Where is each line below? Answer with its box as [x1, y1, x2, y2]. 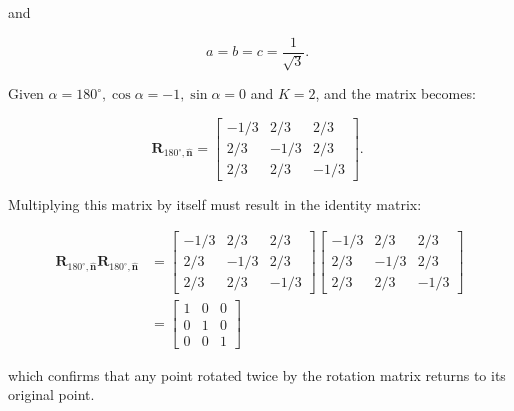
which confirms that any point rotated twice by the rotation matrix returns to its [8, 364, 506, 385]
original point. [8, 384, 95, 405]
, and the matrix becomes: [315, 83, 476, 104]
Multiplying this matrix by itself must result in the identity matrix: [8, 193, 422, 214]
